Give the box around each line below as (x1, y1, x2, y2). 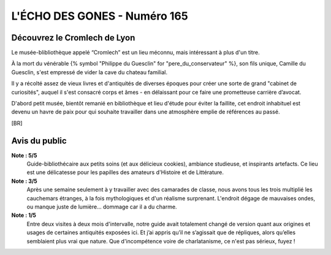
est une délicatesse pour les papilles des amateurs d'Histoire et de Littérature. (26, 169, 224, 176)
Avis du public (11, 135, 67, 146)
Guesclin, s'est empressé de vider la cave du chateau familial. (11, 68, 168, 76)
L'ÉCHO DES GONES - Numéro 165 (11, 9, 188, 23)
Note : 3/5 (11, 177, 38, 185)
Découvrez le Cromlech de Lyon (11, 32, 135, 43)
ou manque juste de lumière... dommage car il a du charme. (26, 203, 177, 211)
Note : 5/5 (11, 151, 37, 159)
